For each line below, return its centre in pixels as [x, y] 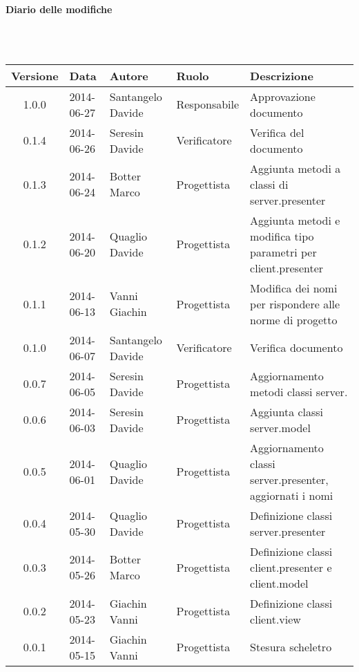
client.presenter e [291, 567]
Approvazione [283, 96]
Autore [129, 75]
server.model [280, 427]
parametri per [283, 252]
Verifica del [277, 132]
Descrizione [282, 75]
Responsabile [208, 104]
